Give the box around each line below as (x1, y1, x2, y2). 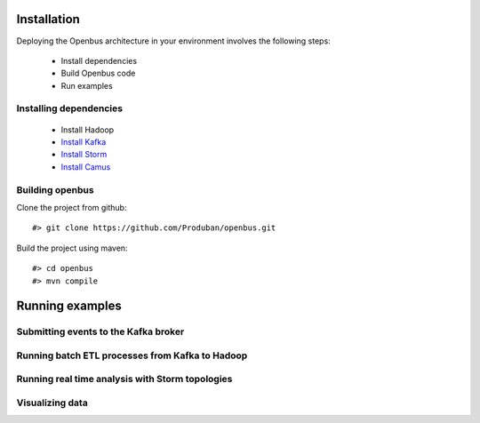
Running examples (16, 299, 122, 314)
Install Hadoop (60, 124, 115, 135)
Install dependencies (60, 55, 138, 66)
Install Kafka (60, 137, 107, 148)
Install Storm (60, 149, 108, 160)
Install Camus (60, 161, 111, 172)
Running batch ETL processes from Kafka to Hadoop (16, 349, 248, 362)
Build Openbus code (60, 68, 136, 79)
